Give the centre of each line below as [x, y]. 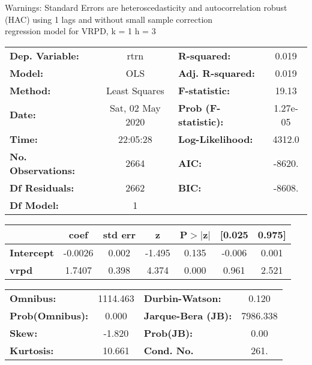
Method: [30, 90]
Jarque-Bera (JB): [188, 315]
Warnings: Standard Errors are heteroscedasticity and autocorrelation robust [146, 7]
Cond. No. [169, 350]
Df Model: [34, 205]
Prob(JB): [168, 333]
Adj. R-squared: [216, 73]
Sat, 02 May [135, 107]
